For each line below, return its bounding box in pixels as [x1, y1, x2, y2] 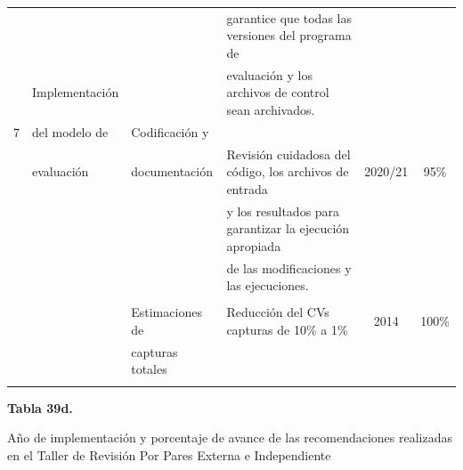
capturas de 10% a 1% [226, 320, 348, 338]
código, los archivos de [226, 162, 349, 181]
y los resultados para [226, 201, 340, 220]
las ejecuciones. [226, 276, 309, 295]
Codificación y [131, 122, 209, 141]
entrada [226, 179, 268, 198]
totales [131, 360, 167, 378]
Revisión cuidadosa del [226, 144, 351, 163]
